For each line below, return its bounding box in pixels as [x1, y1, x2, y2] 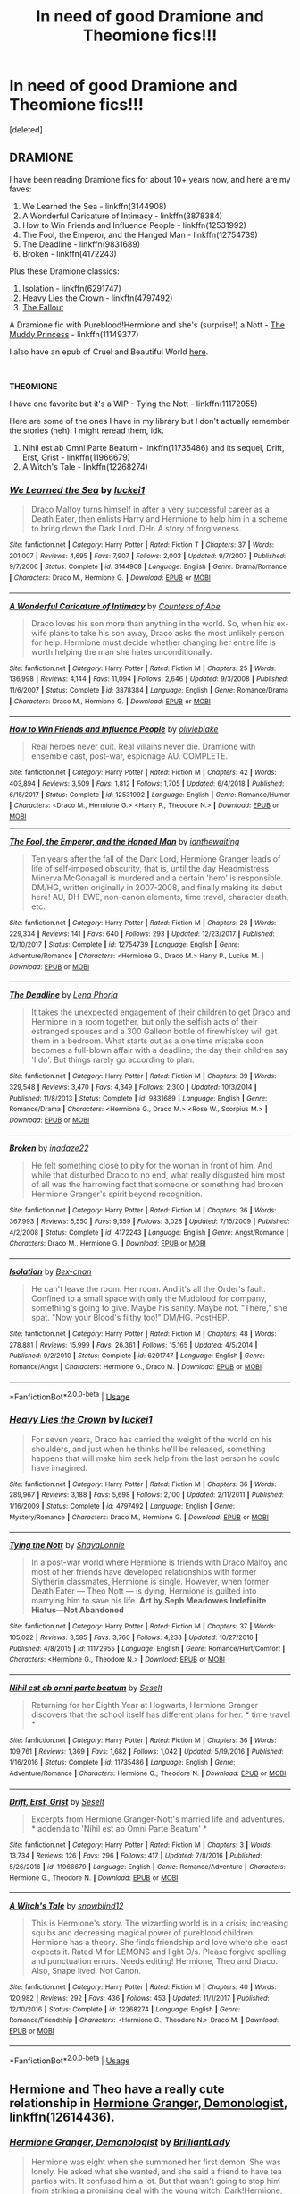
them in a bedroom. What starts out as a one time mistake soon [30, 1035, 265, 1046]
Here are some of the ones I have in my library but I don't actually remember [9, 415, 290, 426]
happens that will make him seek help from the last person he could [30, 1452, 280, 1464]
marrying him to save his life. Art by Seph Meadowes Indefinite [30, 1595, 267, 1606]
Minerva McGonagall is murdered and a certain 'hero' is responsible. [30, 872, 284, 883]
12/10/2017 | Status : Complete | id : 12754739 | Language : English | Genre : [9, 940, 240, 949]
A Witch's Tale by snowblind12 [9, 1901, 124, 1911]
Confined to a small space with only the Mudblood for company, [30, 1293, 268, 1304]
